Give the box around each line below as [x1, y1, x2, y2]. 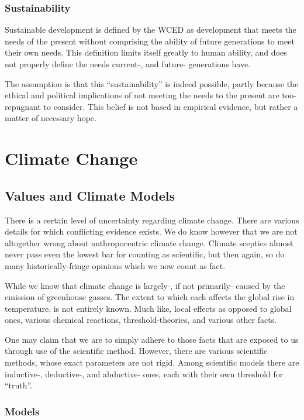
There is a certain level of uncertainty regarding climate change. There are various [5, 214, 299, 226]
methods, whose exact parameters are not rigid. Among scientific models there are [5, 356, 299, 369]
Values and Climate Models [5, 186, 175, 204]
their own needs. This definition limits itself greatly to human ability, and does [5, 46, 287, 58]
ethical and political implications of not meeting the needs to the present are [5, 89, 279, 101]
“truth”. [5, 379, 33, 391]
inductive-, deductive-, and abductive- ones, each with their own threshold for [5, 367, 284, 380]
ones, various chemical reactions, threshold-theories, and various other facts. [5, 314, 277, 326]
